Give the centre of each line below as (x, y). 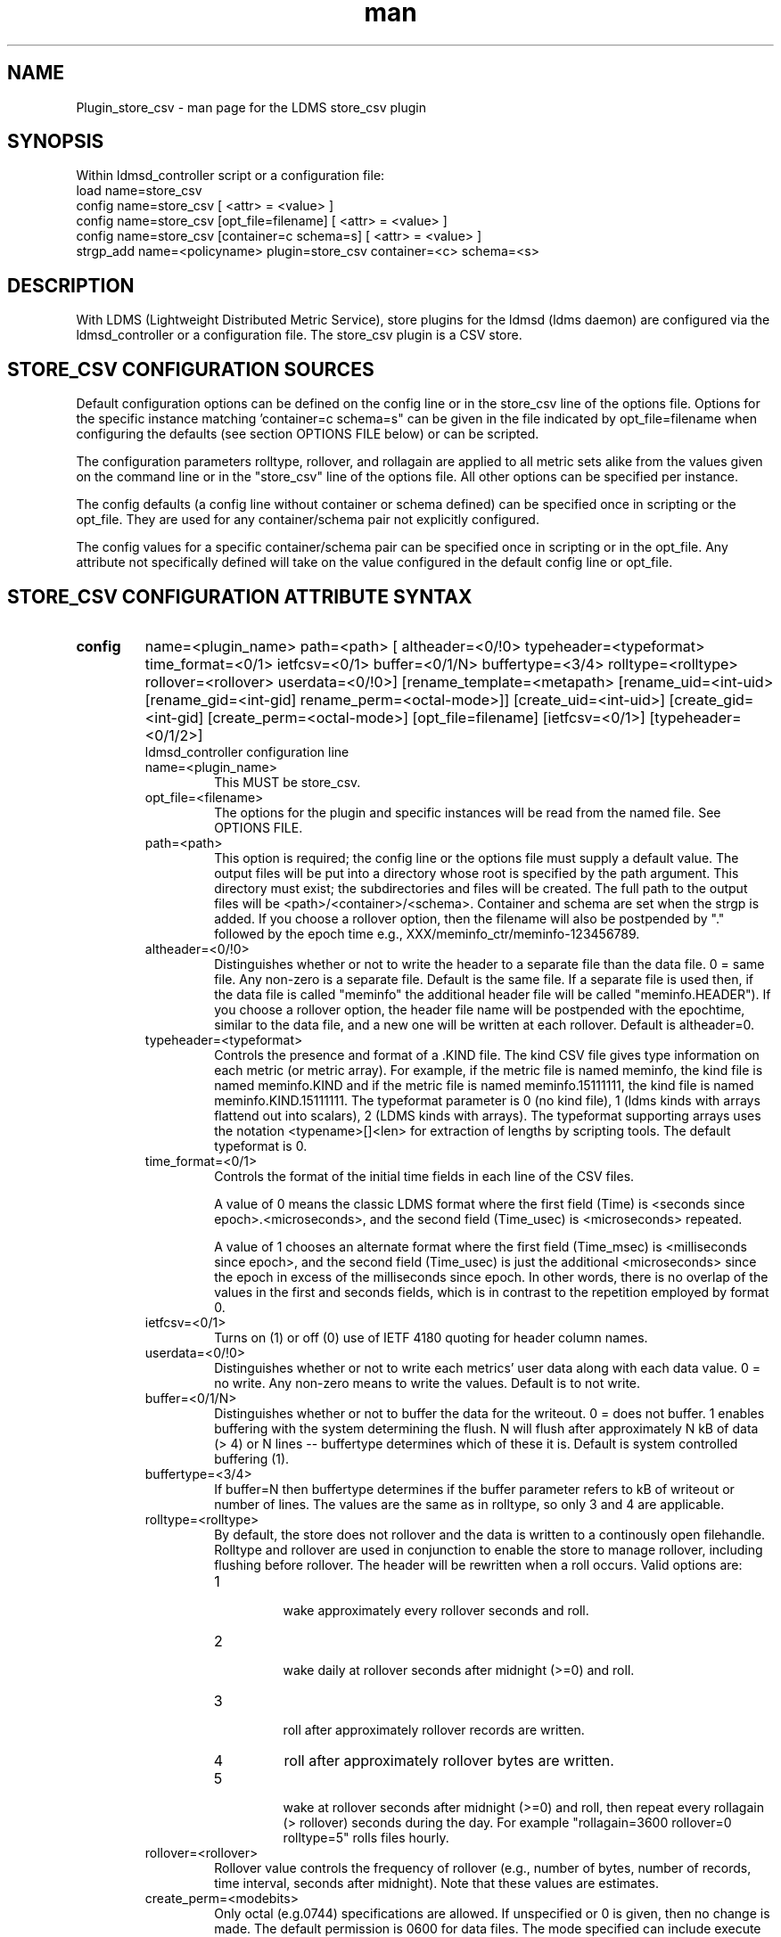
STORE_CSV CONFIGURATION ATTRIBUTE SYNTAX (240, 596)
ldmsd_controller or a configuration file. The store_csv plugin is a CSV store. (299, 335)
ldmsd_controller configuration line (247, 751)
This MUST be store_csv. (288, 782)
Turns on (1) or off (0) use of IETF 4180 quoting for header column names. (431, 1337)
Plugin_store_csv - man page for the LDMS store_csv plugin (251, 107)
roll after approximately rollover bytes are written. (449, 1760)
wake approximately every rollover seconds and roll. (436, 1610)
